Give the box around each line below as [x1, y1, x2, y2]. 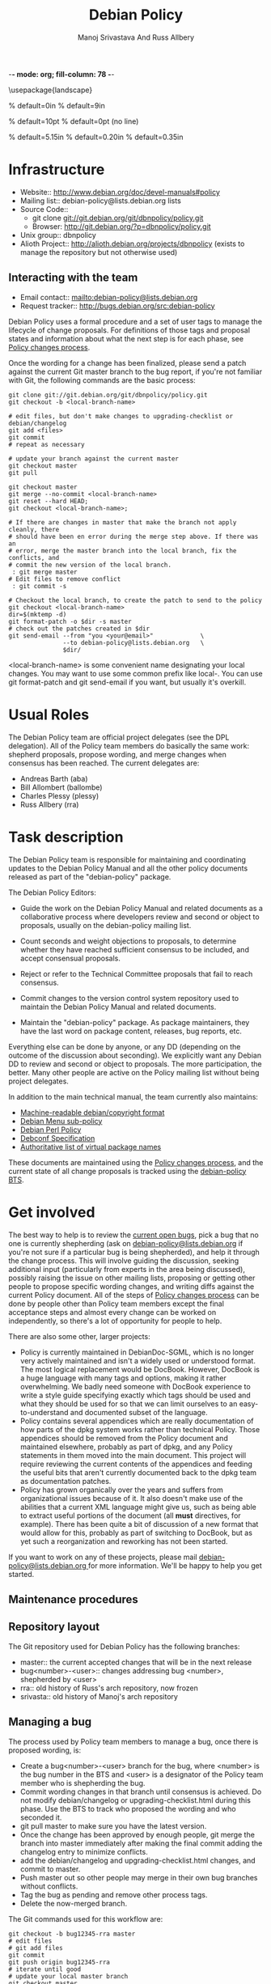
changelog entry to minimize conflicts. [19, 1846, 148, 1856]
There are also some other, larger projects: [8, 1331, 151, 1341]
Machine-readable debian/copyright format [19, 1107, 165, 1117]
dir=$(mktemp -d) [8, 610, 67, 618]
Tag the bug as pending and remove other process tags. [19, 1889, 208, 1899]
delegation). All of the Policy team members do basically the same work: [8, 740, 249, 750]
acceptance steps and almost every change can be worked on [8, 1307, 217, 1316]
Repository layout [8, 1620, 100, 1634]
